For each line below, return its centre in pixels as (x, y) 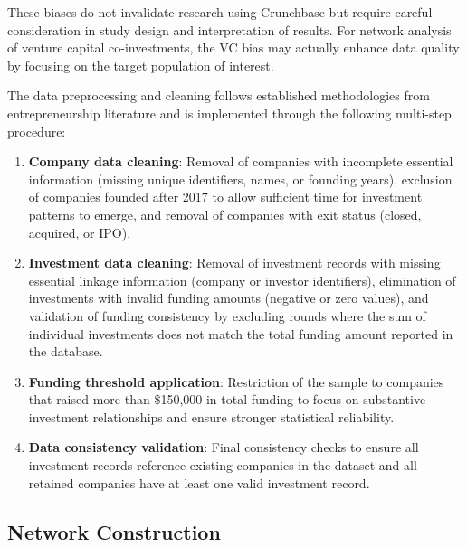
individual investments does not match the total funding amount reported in (241, 333)
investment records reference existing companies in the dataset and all (223, 465)
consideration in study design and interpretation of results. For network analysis (229, 29)
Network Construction (114, 531)
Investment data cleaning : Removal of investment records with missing (234, 263)
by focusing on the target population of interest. (141, 65)
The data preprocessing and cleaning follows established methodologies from (219, 95)
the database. (66, 351)
